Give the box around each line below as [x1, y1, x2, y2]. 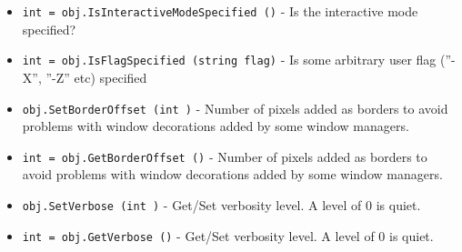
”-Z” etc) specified [45, 67, 147, 86]
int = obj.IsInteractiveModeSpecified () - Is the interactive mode [22, 2, 418, 20]
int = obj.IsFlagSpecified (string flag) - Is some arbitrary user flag [22, 50, 437, 69]
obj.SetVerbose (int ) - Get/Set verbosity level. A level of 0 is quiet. [22, 196, 421, 214]
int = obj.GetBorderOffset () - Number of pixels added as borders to [22, 146, 427, 166]
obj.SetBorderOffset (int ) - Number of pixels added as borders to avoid [22, 98, 448, 117]
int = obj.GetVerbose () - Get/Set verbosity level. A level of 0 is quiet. [22, 226, 434, 245]
